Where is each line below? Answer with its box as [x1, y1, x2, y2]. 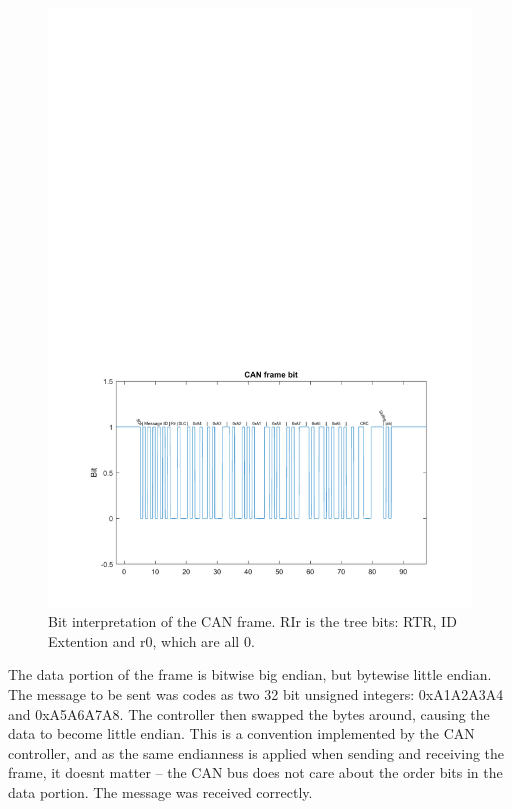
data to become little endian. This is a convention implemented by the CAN [8, 723, 475, 744]
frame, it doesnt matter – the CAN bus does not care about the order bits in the [8, 762, 503, 783]
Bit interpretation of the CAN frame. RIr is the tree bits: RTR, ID [48, 611, 457, 632]
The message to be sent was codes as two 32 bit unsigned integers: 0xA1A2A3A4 [8, 684, 504, 705]
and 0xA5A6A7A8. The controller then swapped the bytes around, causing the [8, 703, 490, 724]
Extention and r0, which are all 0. [48, 630, 255, 651]
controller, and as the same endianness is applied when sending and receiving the [8, 742, 505, 763]
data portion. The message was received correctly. [8, 782, 313, 803]
